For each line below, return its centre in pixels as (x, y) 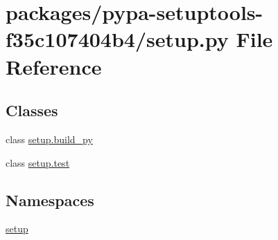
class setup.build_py (49, 139)
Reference (54, 66)
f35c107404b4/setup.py (117, 39)
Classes (32, 110)
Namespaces (50, 200)
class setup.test (38, 162)
